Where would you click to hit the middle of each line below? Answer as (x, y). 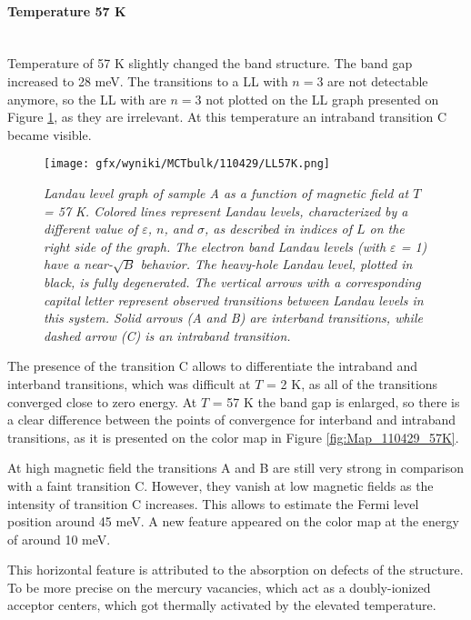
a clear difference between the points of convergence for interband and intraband (232, 420)
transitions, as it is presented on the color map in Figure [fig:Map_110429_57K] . (233, 437)
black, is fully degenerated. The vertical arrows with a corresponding (232, 281)
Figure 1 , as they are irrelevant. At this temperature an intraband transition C (227, 117)
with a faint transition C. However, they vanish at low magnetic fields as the (220, 485)
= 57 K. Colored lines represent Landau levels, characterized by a (226, 210)
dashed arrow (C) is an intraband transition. (167, 335)
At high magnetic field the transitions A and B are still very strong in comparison (236, 468)
